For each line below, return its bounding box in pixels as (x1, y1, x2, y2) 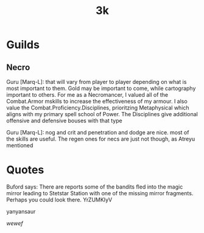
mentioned (6, 142, 33, 149)
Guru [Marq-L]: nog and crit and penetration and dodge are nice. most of (6, 129, 189, 136)
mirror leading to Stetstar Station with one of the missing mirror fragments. (6, 189, 194, 196)
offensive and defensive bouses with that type (6, 117, 123, 124)
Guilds (6, 38, 40, 52)
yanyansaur (6, 207, 36, 215)
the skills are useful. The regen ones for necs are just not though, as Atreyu (6, 135, 195, 142)
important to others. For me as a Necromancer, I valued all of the (6, 91, 169, 98)
